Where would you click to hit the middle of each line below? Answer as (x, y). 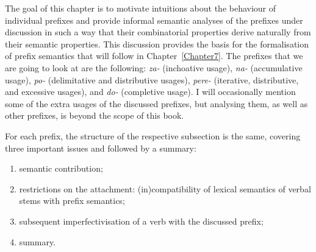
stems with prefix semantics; (72, 201)
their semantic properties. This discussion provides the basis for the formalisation (157, 44)
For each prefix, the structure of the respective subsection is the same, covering (153, 135)
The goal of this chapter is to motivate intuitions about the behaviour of (141, 8)
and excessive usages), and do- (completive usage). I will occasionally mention (150, 92)
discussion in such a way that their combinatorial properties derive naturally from (158, 32)
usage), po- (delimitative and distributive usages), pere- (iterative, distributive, (152, 79)
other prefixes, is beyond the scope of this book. (95, 115)
